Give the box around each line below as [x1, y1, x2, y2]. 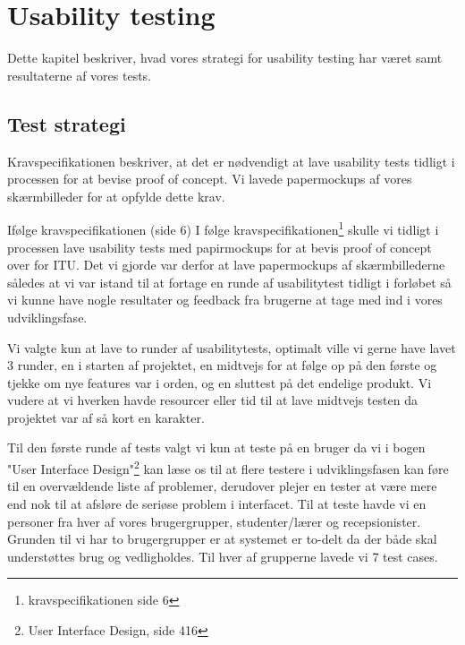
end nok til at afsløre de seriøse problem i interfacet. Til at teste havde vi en [7, 494, 427, 512]
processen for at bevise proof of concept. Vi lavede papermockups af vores [7, 169, 412, 188]
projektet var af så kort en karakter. [7, 408, 205, 426]
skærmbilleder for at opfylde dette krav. [7, 186, 225, 205]
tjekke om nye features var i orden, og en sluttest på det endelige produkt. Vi [7, 373, 432, 391]
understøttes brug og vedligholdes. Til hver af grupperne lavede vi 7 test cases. [7, 546, 438, 565]
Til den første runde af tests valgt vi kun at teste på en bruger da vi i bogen [7, 438, 426, 457]
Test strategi [7, 109, 126, 137]
